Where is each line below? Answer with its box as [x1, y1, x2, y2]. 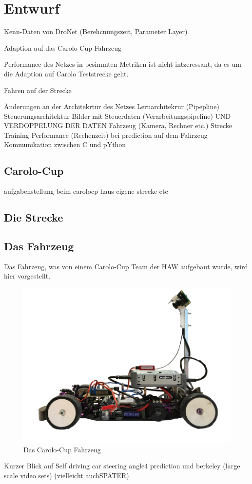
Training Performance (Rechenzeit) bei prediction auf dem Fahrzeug [4, 130, 208, 140]
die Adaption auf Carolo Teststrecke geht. [4, 68, 129, 78]
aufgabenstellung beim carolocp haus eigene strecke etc [4, 186, 168, 196]
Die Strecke [4, 210, 63, 225]
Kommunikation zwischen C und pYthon [4, 139, 126, 149]
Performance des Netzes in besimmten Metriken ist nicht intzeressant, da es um [4, 59, 241, 69]
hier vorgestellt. [4, 271, 51, 281]
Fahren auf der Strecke [4, 85, 72, 95]
